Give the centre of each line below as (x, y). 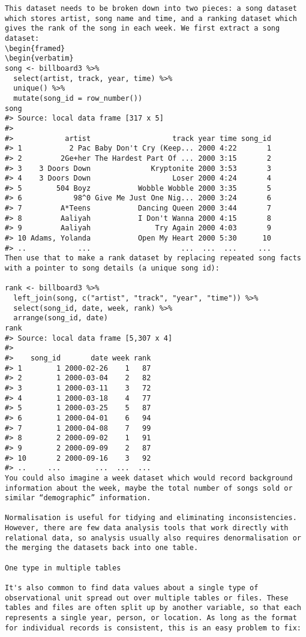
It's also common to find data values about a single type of (132, 588)
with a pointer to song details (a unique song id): (112, 268)
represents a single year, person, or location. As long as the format (151, 618)
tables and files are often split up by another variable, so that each (153, 608)
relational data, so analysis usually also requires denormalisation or (153, 538)
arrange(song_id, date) (61, 318)
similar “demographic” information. (78, 498)
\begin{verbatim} (39, 58)
